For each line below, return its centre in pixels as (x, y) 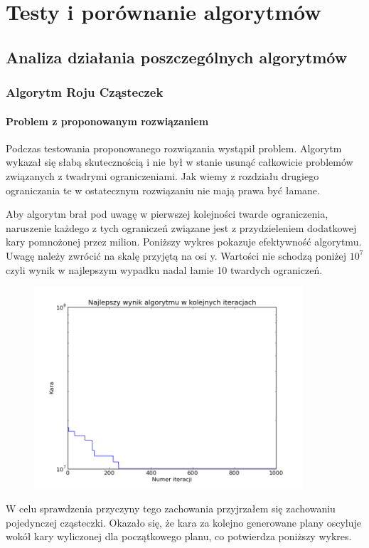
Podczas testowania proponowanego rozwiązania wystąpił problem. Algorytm (174, 148)
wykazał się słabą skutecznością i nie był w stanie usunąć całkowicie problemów (180, 162)
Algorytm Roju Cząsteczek (85, 92)
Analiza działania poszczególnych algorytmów (177, 57)
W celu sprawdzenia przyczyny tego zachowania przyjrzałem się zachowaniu (171, 509)
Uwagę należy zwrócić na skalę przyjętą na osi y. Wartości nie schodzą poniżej (176, 255)
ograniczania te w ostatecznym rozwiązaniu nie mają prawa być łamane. (163, 190)
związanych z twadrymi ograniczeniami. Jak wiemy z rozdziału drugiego (162, 175)
